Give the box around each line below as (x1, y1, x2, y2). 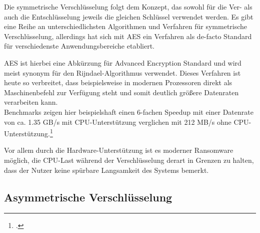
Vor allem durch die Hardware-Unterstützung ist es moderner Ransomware (4, 145, 233, 155)
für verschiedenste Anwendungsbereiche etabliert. (4, 41, 154, 51)
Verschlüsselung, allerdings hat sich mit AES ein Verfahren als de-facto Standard (4, 31, 252, 41)
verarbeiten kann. (4, 97, 58, 107)
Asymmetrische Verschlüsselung (4, 189, 172, 204)
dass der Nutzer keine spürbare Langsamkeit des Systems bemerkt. (4, 164, 209, 175)
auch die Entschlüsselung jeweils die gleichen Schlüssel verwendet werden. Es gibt (4, 11, 253, 22)
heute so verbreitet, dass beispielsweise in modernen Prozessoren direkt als (4, 77, 232, 88)
